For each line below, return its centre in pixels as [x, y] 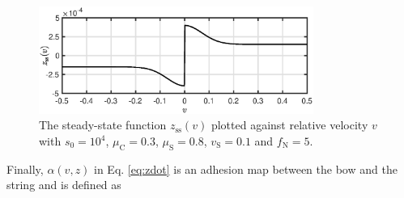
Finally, [25, 169]
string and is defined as [64, 185]
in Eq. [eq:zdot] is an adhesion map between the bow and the [246, 169]
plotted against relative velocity [289, 125]
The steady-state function [103, 125]
